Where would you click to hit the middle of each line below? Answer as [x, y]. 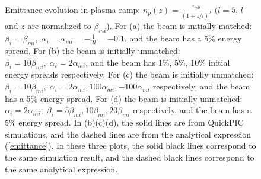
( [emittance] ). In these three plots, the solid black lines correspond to [130, 146]
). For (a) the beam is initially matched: [179, 26]
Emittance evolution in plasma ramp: [73, 9]
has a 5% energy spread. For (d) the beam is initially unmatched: [124, 98]
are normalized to [59, 26]
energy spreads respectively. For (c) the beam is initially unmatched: [129, 74]
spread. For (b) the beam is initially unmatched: [93, 51]
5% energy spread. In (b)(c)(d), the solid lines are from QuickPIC [124, 122]
